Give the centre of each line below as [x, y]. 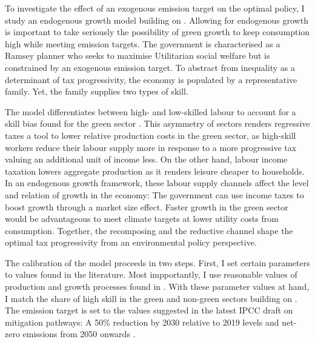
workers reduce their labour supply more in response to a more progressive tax [151, 147]
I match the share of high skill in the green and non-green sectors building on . [151, 298]
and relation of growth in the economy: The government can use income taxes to [154, 194]
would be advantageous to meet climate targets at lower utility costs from [142, 219]
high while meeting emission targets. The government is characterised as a [143, 43]
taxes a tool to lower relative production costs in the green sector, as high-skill [151, 135]
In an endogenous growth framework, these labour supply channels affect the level [157, 183]
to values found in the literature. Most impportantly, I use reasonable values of [151, 274]
